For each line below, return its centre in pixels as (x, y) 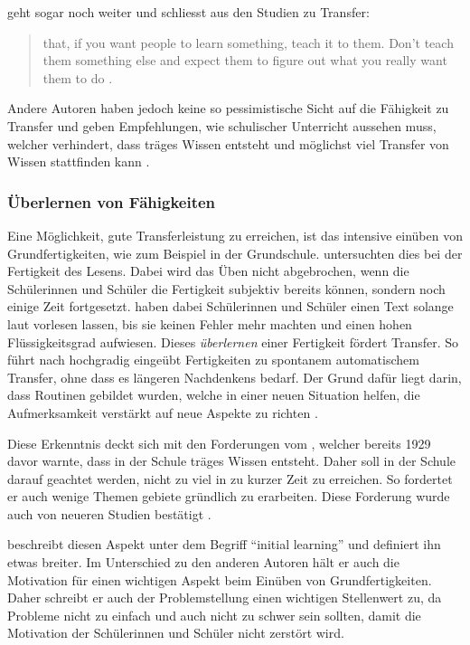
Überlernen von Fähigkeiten (112, 201)
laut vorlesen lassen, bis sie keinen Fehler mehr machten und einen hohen (210, 323)
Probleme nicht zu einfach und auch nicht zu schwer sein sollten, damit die (214, 615)
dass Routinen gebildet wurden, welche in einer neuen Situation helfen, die (214, 395)
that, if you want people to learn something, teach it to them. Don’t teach (248, 42)
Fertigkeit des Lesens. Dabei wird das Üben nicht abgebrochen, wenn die (208, 271)
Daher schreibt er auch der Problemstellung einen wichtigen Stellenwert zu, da (225, 598)
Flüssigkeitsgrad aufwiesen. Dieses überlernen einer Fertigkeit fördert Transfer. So (233, 341)
